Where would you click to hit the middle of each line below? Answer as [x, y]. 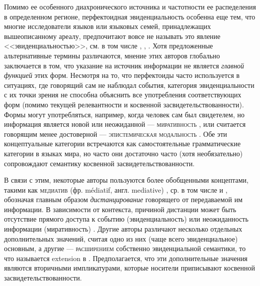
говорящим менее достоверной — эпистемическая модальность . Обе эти [116, 134]
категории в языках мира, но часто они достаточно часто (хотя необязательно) [123, 153]
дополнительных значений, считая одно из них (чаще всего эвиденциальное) [121, 238]
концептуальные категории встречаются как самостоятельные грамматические [122, 143]
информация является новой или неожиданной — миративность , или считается [125, 124]
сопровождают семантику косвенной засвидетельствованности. [99, 163]
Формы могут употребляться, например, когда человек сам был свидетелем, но [124, 114]
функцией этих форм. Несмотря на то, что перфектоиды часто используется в [122, 75]
